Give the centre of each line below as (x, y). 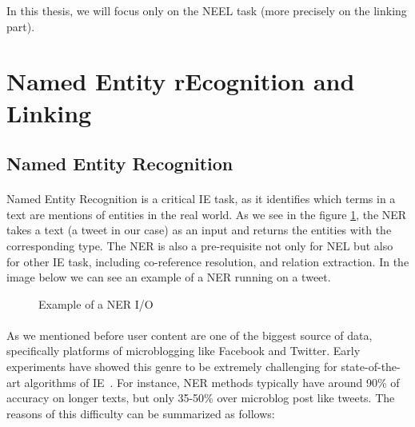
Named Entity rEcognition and (181, 81)
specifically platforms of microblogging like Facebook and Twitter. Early (184, 351)
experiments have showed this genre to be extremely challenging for (172, 367)
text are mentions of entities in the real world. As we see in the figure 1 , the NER (207, 214)
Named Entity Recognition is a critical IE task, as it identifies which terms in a (201, 199)
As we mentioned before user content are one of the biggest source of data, (190, 335)
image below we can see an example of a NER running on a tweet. (169, 277)
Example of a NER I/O (96, 303)
